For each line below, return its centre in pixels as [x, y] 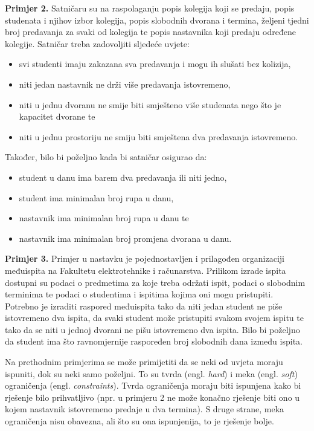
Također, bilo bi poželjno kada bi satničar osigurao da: [106, 157]
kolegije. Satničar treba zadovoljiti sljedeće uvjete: [97, 43]
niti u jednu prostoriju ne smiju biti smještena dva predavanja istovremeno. [159, 136]
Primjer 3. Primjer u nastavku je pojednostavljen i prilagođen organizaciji [145, 258]
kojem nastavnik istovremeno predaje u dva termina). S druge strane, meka [145, 409]
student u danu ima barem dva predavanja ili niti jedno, [123, 177]
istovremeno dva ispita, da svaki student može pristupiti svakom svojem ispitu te [154, 318]
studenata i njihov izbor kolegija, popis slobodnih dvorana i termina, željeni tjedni [157, 20]
